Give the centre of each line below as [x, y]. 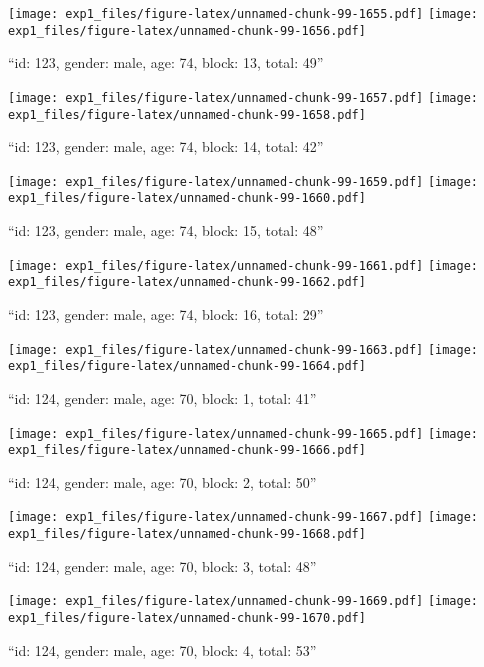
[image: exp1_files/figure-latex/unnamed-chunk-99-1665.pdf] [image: [243, 433]
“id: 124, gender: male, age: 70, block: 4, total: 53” [162, 649]
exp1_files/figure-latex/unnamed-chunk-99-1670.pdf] [187, 618]
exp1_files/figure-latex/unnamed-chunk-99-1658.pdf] [187, 114]
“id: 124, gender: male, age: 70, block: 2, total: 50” [162, 481]
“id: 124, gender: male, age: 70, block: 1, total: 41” [162, 397]
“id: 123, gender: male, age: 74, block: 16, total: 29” [166, 314]
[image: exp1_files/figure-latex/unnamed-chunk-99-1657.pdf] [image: [243, 97]
